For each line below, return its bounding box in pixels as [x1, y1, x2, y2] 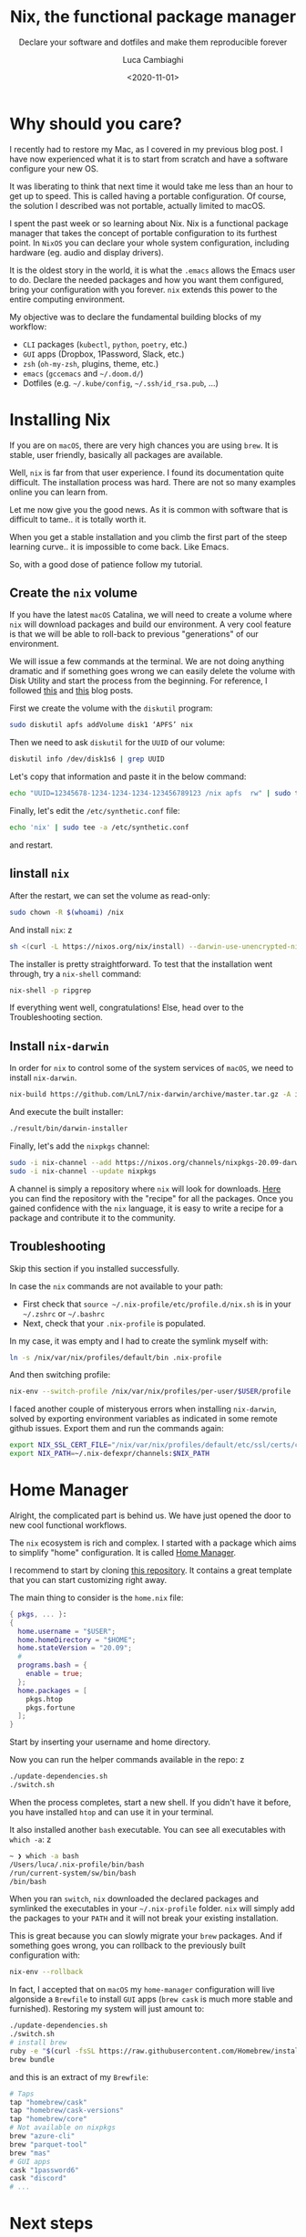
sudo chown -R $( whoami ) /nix [9, 908, 125, 917]
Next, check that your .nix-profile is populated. [22, 1317, 207, 1328]
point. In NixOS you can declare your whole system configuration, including [9, 237, 290, 248]
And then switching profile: [9, 1369, 111, 1380]
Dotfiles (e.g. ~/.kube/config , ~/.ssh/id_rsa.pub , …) [22, 377, 219, 389]
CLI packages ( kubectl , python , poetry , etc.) [22, 338, 189, 349]
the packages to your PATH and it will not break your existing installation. [9, 1913, 280, 1924]
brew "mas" [9, 2149, 51, 2158]
